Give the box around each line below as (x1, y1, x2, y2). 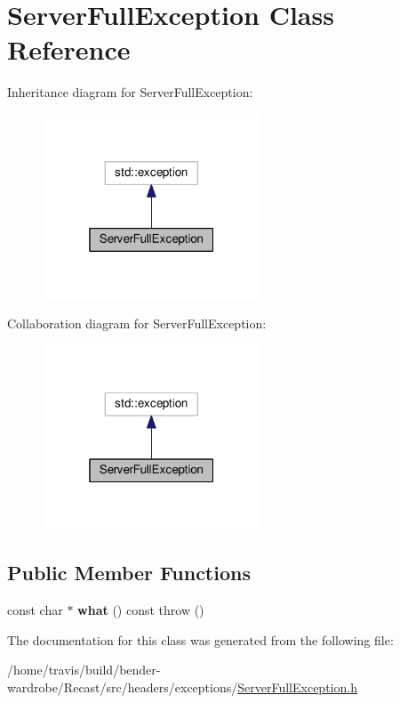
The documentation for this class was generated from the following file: (7, 630, 394, 649)
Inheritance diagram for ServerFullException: (7, 83, 253, 101)
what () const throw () (77, 601, 204, 619)
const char (7, 601, 63, 619)
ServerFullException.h (237, 677, 357, 696)
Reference (7, 31, 131, 68)
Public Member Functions (7, 559, 251, 586)
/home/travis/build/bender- (7, 660, 161, 679)
